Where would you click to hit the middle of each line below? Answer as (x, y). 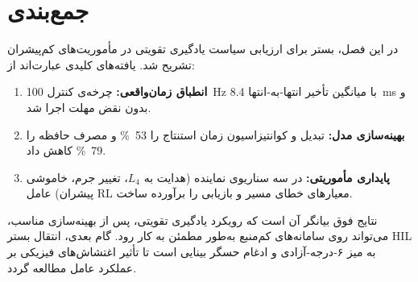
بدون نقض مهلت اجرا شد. (89, 107)
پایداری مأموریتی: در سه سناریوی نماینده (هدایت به (267, 177)
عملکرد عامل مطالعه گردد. (72, 267)
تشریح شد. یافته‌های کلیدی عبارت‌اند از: (101, 64)
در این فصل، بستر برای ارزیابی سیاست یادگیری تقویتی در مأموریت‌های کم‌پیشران (203, 49)
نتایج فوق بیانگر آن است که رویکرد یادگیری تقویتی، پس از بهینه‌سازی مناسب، (192, 220)
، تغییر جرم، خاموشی (77, 177)
